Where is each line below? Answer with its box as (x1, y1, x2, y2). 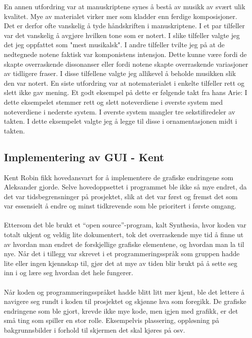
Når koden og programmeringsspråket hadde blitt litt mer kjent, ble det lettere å (4, 286, 245, 297)
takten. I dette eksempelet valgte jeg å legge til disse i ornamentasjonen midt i (4, 116, 237, 126)
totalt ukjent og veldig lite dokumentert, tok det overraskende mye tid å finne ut (4, 229, 244, 240)
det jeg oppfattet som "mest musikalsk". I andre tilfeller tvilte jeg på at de (4, 39, 225, 50)
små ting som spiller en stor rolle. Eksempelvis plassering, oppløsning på (4, 315, 219, 325)
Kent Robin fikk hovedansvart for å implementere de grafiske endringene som (4, 172, 234, 182)
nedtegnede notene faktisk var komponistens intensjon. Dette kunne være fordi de (4, 49, 247, 59)
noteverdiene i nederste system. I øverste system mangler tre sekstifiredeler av (4, 106, 235, 116)
